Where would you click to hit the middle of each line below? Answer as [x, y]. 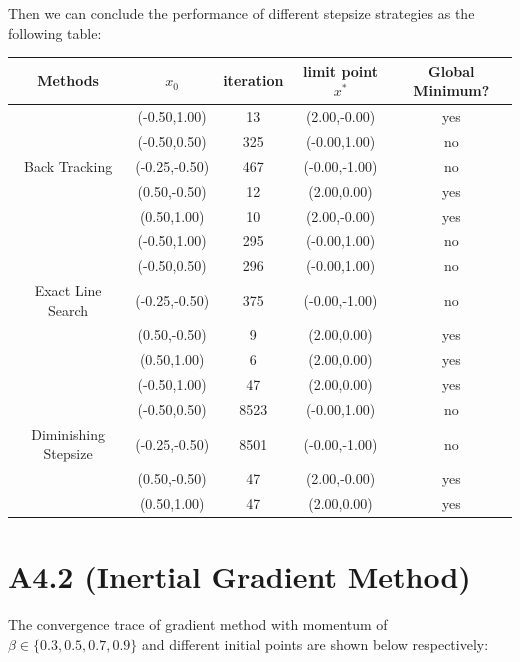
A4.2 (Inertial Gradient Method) [239, 576]
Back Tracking [68, 165]
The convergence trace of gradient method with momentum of [198, 624]
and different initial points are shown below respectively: [315, 643]
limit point [340, 70]
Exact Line [68, 290]
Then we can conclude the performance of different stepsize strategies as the [241, 13]
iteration [253, 80]
